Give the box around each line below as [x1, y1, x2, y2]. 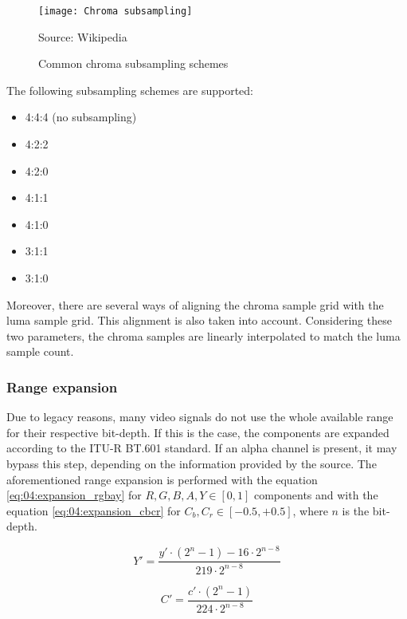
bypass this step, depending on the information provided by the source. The [6, 455, 377, 471]
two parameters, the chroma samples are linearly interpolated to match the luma [6, 327, 401, 344]
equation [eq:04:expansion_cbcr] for [6, 502, 181, 518]
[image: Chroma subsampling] [38, 6, 193, 17]
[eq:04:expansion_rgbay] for [6, 487, 142, 503]
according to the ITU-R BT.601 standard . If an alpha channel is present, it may [6, 440, 397, 456]
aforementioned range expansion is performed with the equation [6, 471, 318, 487]
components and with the [253, 487, 378, 503]
